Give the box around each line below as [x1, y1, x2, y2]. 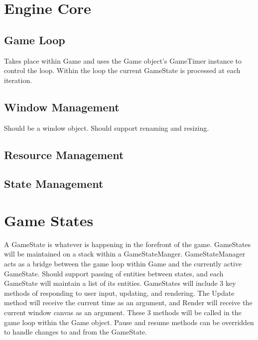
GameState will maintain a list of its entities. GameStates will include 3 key [4, 278, 236, 288]
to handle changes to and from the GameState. [4, 327, 147, 337]
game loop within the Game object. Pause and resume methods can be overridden [4, 317, 254, 327]
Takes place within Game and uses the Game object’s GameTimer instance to [4, 55, 242, 66]
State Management [4, 176, 104, 191]
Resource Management [4, 147, 124, 162]
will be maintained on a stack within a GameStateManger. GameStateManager [4, 249, 246, 259]
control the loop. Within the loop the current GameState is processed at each [4, 65, 241, 76]
